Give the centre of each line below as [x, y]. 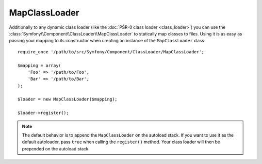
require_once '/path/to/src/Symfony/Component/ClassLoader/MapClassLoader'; [111, 52]
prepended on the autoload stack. [56, 148]
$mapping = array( [40, 65]
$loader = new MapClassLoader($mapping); [67, 99]
